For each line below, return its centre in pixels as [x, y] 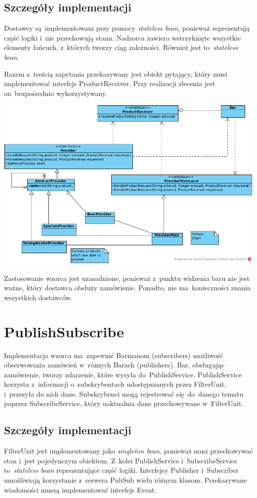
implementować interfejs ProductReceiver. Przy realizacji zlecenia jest [110, 83]
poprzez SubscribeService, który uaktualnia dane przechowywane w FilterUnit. [124, 403]
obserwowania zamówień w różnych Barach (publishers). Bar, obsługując [114, 365]
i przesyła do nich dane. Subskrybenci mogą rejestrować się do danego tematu [124, 393]
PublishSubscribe [64, 331]
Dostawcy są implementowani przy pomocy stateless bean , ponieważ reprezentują [127, 28]
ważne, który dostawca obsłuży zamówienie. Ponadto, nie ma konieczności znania [128, 288]
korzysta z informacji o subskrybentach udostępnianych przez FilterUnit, [115, 384]
